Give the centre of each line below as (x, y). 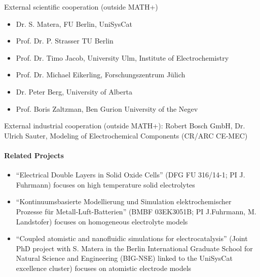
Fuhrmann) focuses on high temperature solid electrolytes (105, 184)
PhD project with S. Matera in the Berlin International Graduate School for (134, 248)
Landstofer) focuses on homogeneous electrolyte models (102, 221)
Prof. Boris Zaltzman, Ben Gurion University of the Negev (107, 108)
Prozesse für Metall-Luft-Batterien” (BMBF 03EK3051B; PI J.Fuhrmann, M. (136, 211)
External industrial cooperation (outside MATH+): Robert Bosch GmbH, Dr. (125, 126)
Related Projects (34, 155)
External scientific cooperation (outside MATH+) (81, 7)
